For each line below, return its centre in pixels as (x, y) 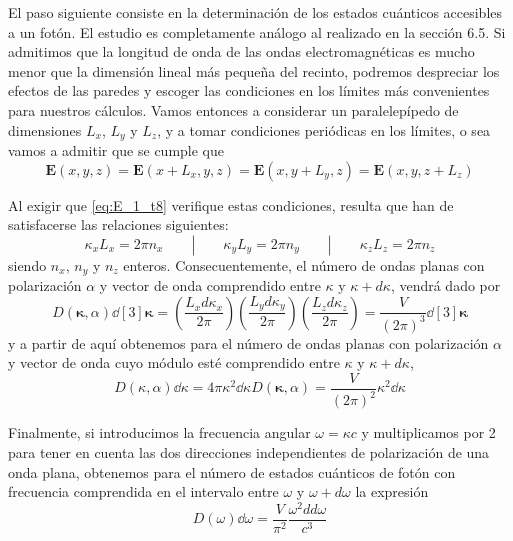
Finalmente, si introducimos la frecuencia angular (159, 432)
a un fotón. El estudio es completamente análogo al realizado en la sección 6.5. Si (257, 31)
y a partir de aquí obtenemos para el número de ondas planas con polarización (248, 342)
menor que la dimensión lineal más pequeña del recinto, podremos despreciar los (254, 70)
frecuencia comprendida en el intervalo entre (143, 491)
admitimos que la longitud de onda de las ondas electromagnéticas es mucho (241, 51)
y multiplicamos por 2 (428, 432)
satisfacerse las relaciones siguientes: (118, 224)
